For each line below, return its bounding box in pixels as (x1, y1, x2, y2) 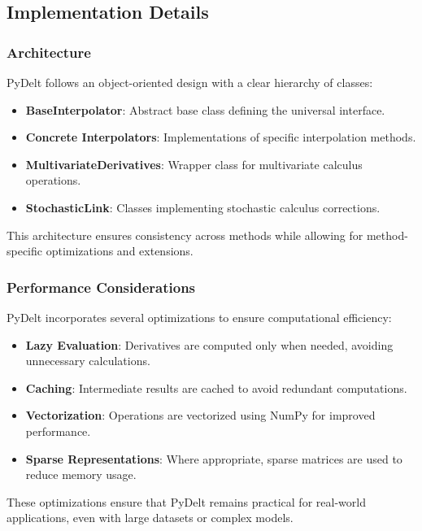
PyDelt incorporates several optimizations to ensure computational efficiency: (7, 308, 392, 325)
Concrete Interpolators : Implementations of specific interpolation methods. (25, 128, 416, 146)
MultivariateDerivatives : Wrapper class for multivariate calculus (25, 155, 363, 172)
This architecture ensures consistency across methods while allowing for (7, 226, 363, 243)
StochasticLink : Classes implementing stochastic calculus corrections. (25, 198, 381, 215)
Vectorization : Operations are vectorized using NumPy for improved (25, 407, 376, 424)
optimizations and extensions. (46, 242, 194, 259)
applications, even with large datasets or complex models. (7, 509, 294, 526)
